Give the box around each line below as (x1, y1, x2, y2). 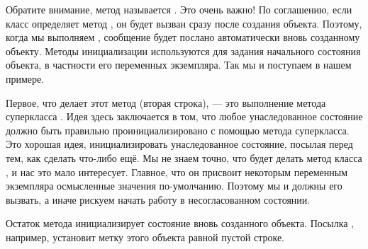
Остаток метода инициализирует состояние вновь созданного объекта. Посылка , (6, 216, 355, 231)
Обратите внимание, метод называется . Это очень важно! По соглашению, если (6, 2, 352, 16)
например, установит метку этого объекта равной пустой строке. (6, 229, 285, 244)
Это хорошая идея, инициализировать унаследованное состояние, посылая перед (6, 137, 353, 151)
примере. (6, 71, 45, 86)
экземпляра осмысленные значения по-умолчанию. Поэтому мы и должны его (6, 178, 342, 193)
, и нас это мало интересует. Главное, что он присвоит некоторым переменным (6, 164, 348, 179)
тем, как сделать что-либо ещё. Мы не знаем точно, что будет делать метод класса (6, 150, 362, 165)
